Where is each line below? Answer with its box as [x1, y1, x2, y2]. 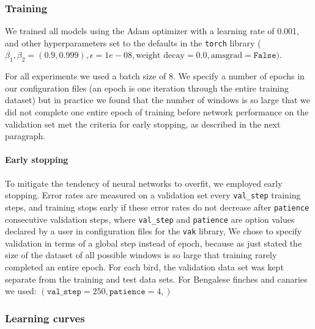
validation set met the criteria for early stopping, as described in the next [5, 117, 281, 130]
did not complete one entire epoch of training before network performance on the [5, 106, 309, 118]
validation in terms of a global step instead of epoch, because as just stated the [5, 236, 302, 249]
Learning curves [5, 310, 85, 325]
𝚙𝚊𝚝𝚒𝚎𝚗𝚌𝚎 [109, 287, 146, 297]
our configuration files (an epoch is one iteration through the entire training [5, 81, 289, 94]
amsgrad [210, 51, 243, 60]
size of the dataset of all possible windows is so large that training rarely [5, 248, 277, 261]
